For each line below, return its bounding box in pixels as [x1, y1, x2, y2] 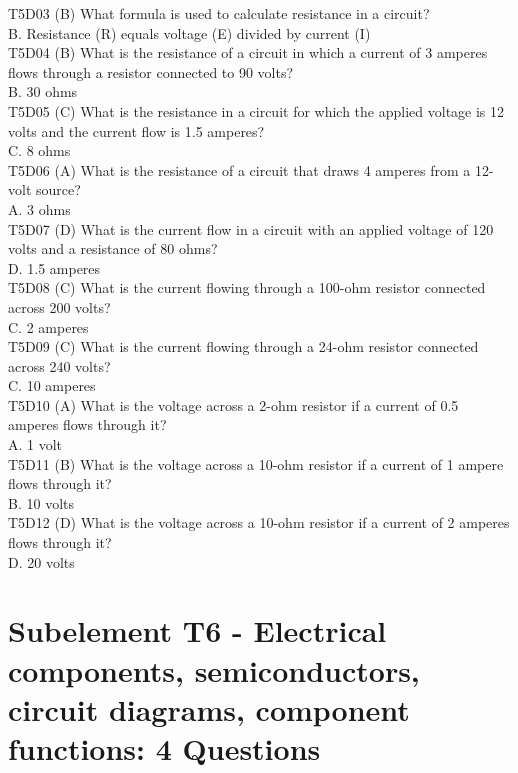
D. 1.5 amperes [8, 257, 101, 278]
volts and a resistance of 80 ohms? [8, 238, 218, 259]
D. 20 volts [8, 551, 75, 572]
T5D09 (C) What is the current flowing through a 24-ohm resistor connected [8, 336, 479, 357]
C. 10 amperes [8, 375, 96, 396]
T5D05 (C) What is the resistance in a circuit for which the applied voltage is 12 [8, 100, 505, 121]
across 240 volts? [8, 355, 111, 376]
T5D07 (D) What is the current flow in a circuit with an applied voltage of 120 [8, 218, 494, 239]
